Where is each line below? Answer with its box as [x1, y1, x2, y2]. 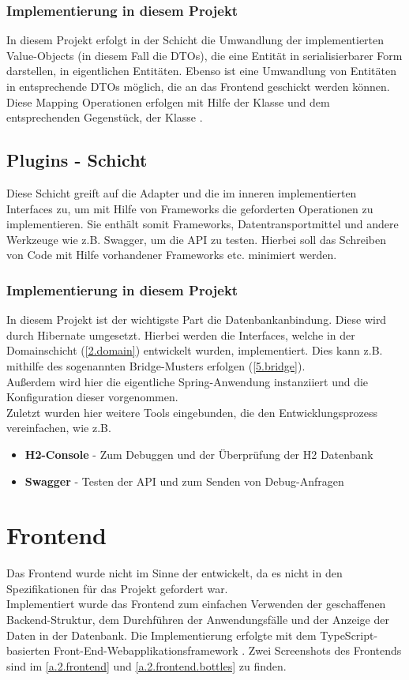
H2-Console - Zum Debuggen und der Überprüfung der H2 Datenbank [24, 445, 373, 462]
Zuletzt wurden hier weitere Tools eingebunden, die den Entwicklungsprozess [6, 404, 378, 420]
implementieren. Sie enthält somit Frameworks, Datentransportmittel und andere [6, 216, 399, 232]
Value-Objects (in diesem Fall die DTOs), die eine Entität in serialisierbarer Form [6, 47, 403, 63]
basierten [6, 642, 51, 659]
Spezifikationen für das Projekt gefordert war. [6, 580, 228, 596]
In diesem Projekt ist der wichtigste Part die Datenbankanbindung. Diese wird [6, 311, 387, 328]
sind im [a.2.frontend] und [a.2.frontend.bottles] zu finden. [6, 657, 287, 674]
